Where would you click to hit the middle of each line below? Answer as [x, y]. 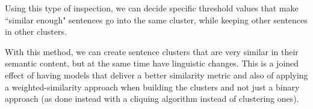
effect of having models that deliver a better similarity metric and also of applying [156, 75]
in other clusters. [36, 31]
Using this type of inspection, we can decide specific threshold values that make [152, 8]
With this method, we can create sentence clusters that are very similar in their [152, 51]
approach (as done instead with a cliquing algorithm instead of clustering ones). [152, 99]
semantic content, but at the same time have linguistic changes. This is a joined [152, 63]
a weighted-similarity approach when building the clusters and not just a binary [152, 87]
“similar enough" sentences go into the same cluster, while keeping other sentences [156, 19]
